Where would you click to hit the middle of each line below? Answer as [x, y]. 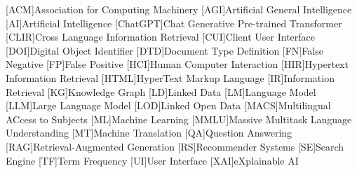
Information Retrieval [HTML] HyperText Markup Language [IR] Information [170, 77]
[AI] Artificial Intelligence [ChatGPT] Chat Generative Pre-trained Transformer [174, 23]
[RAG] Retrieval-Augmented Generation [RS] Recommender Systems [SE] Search [175, 146]
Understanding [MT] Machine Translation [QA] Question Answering [149, 133]
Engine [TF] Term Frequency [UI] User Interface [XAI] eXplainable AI [152, 160]
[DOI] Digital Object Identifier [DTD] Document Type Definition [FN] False [164, 50]
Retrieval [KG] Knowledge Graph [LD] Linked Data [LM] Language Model [161, 91]
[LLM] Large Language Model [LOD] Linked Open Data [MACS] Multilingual [168, 105]
